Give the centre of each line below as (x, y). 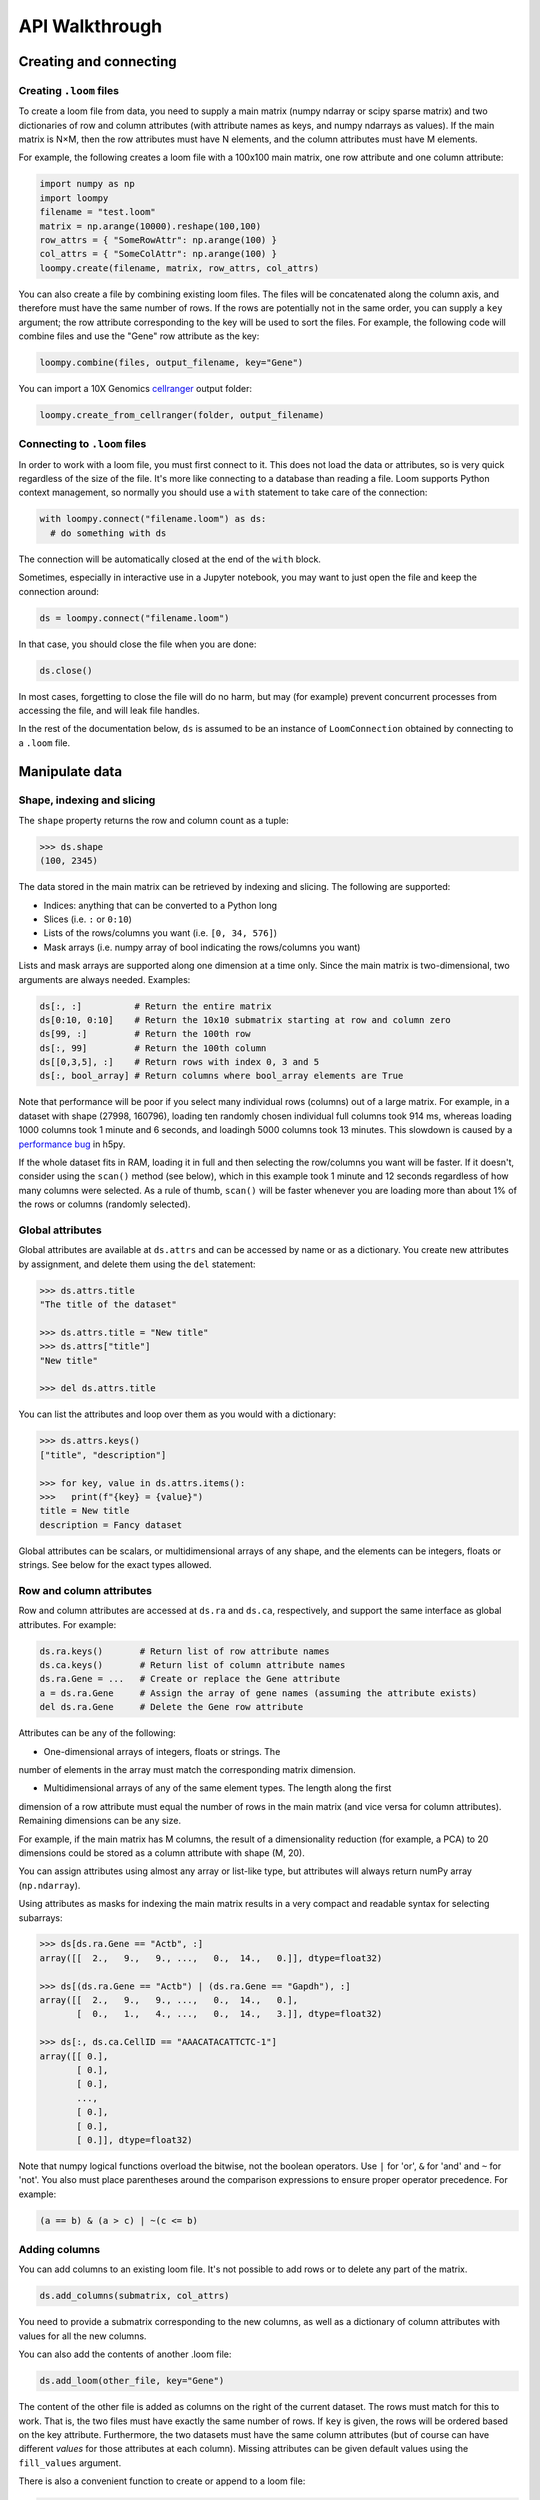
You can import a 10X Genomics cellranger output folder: (135, 388)
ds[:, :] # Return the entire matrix (155, 1006)
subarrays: (40, 1917)
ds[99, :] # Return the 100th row (145, 1034)
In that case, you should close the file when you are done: (137, 644)
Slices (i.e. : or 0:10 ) (87, 919)
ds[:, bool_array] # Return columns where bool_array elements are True (221, 1076)
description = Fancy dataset (111, 1524)
